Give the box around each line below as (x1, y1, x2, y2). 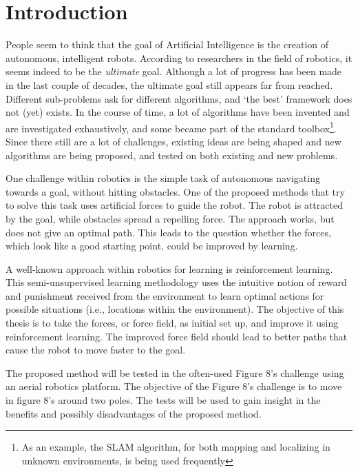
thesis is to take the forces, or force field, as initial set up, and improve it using (6, 316, 339, 330)
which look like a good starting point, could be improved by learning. (6, 238, 298, 253)
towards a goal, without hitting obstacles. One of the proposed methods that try (6, 184, 345, 198)
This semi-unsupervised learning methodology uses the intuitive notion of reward (6, 275, 347, 289)
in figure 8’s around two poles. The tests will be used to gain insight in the (6, 393, 321, 407)
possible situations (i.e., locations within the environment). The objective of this (6, 302, 344, 316)
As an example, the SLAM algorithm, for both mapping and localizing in (21, 440, 330, 454)
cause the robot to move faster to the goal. (6, 342, 186, 357)
